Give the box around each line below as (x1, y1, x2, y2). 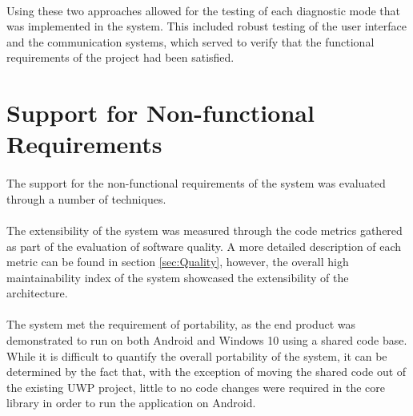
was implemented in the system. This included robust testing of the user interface (6, 18, 407, 34)
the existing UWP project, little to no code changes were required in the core (6, 378, 386, 395)
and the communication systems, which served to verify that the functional (6, 33, 375, 50)
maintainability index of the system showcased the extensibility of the (6, 269, 349, 285)
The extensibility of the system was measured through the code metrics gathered (6, 221, 403, 238)
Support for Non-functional (6, 96, 315, 129)
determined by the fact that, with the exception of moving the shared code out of (6, 363, 407, 380)
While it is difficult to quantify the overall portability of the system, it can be (6, 347, 387, 364)
